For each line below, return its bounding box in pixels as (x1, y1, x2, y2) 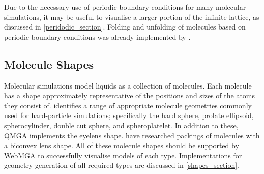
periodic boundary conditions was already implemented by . (4, 31, 191, 42)
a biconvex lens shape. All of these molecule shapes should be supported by (4, 140, 239, 151)
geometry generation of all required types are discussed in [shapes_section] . (4, 160, 239, 170)
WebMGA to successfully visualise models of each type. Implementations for (4, 150, 242, 160)
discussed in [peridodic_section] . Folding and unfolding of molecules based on (4, 21, 246, 32)
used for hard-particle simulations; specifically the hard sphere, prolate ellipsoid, (4, 110, 254, 121)
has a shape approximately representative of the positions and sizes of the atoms (4, 90, 255, 101)
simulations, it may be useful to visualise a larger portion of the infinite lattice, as (4, 11, 259, 22)
